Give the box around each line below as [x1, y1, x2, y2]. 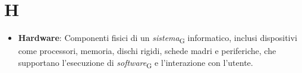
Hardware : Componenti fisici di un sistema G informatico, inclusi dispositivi [18, 31, 297, 45]
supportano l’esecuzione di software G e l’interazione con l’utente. [18, 56, 253, 70]
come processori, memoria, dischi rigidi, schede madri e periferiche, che [18, 45, 276, 57]
